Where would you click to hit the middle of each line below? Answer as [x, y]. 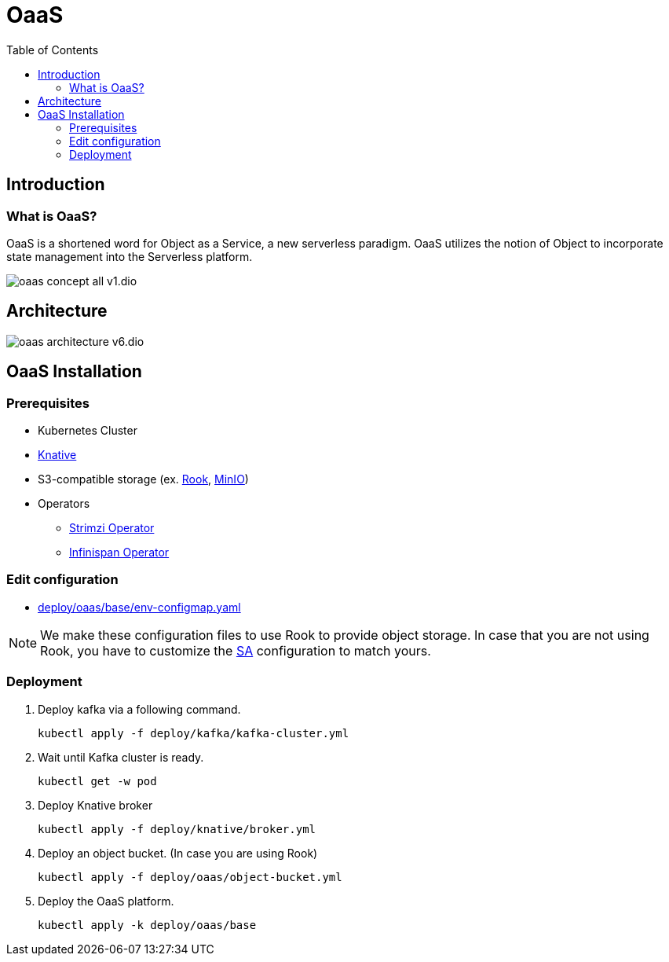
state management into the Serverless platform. [130, 256]
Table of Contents [53, 50]
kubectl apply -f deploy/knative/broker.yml [177, 829]
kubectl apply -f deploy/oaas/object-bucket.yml [190, 877]
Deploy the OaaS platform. [106, 901]
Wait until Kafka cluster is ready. [121, 757]
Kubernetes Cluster [88, 431]
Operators [64, 504]
